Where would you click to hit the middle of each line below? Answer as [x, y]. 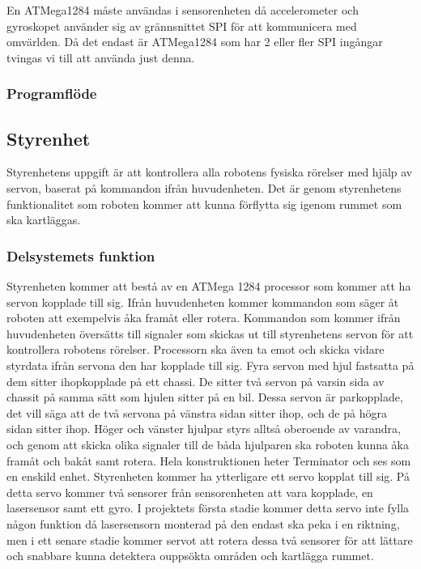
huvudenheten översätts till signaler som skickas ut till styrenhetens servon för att [210, 333]
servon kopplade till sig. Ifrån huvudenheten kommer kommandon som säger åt [203, 301]
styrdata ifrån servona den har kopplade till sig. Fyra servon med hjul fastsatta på [210, 365]
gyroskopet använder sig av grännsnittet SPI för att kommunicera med [182, 25]
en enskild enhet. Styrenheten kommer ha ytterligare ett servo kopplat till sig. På [208, 476]
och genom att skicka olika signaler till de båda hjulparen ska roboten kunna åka [208, 444]
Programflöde [52, 93]
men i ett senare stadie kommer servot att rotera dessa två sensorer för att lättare [210, 539]
